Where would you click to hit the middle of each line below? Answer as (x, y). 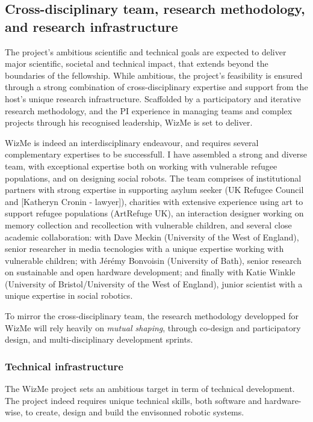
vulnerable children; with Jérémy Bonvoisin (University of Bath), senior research (153, 260)
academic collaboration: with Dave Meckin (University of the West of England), (152, 237)
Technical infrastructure (64, 366)
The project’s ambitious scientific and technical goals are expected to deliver (146, 51)
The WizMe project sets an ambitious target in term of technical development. (150, 389)
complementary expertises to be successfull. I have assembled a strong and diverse (156, 154)
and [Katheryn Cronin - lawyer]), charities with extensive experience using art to (154, 201)
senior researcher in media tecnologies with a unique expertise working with (144, 249)
